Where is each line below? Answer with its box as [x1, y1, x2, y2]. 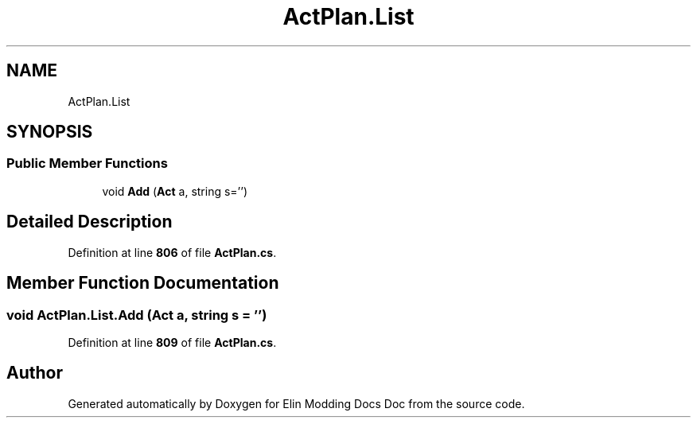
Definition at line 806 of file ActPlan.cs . [68, 245, 277, 259]
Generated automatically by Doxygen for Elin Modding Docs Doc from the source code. [68, 396, 525, 410]
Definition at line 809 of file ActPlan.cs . [68, 335, 277, 349]
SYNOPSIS [6, 122, 93, 142]
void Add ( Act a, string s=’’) [102, 184, 248, 198]
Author [6, 363, 63, 383]
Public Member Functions [6, 155, 168, 172]
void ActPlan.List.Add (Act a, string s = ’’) [6, 306, 267, 323]
